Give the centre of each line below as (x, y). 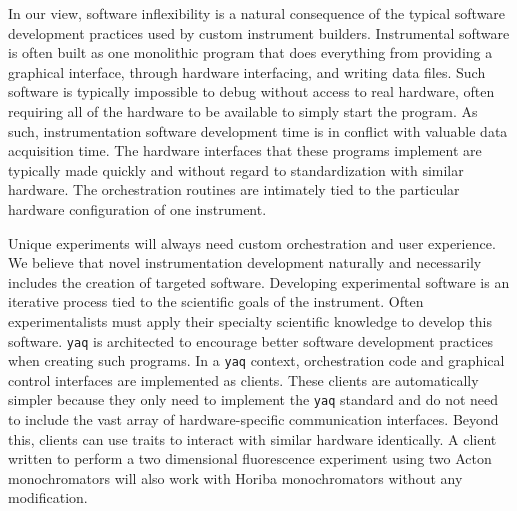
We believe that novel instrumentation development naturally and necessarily (245, 262)
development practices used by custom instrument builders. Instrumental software (259, 32)
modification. (48, 497)
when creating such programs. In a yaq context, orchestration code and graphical (256, 360)
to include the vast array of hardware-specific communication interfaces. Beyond (253, 419)
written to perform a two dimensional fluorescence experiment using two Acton (250, 458)
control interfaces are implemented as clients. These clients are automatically (243, 379)
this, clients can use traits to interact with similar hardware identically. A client (252, 438)
